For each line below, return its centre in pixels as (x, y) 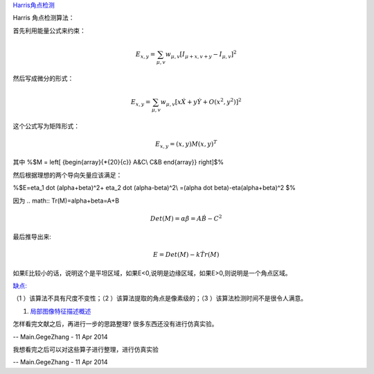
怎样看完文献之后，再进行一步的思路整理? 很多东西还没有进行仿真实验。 (115, 324)
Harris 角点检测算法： (44, 18)
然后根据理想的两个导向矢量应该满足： (68, 175)
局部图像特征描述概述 (61, 311)
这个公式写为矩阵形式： (46, 126)
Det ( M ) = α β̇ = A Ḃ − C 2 (186, 218)
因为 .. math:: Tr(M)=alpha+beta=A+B (66, 201)
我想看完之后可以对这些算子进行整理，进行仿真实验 (86, 349)
